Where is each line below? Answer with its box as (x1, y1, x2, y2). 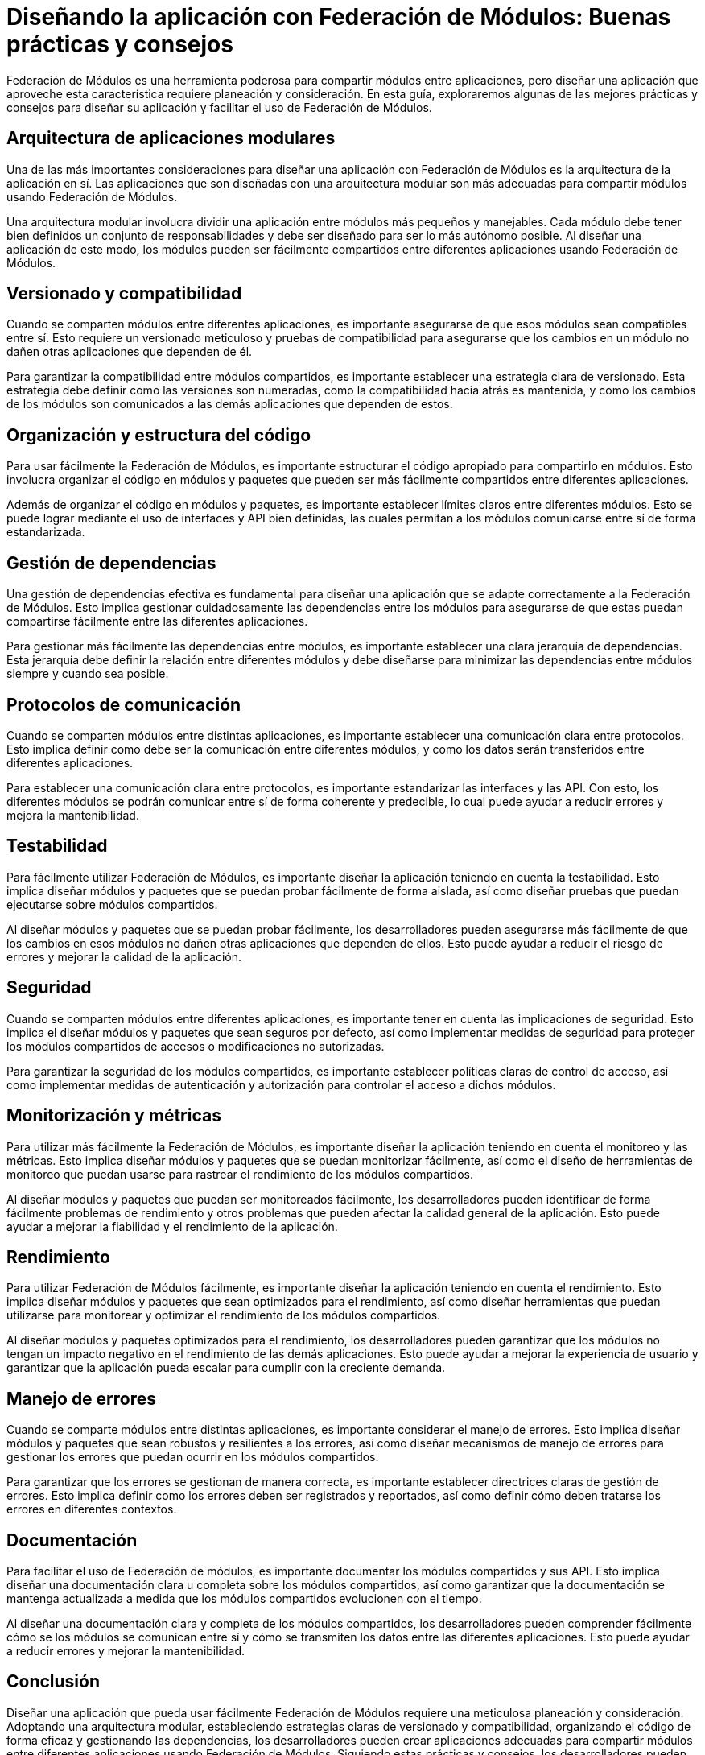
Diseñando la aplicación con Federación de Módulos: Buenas (6, 3, 671, 31)
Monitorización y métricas (6, 1105, 221, 1126)
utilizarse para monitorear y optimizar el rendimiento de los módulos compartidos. (6, 1308, 441, 1323)
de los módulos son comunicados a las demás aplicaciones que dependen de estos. (6, 397, 453, 411)
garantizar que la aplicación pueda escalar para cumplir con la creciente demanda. (6, 1361, 446, 1375)
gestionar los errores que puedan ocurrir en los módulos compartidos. (6, 1450, 379, 1464)
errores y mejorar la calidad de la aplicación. (6, 949, 242, 964)
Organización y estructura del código (6, 424, 311, 445)
